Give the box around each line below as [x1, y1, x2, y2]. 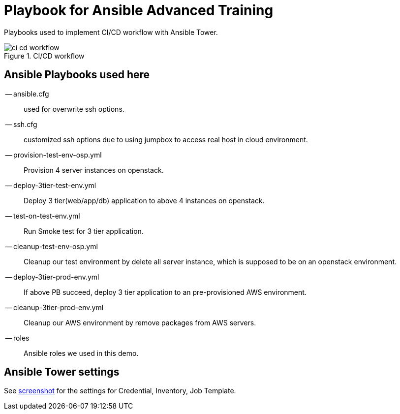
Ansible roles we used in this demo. [24, 349, 139, 357]
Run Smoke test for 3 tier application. [24, 226, 144, 235]
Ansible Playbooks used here [4, 68, 150, 81]
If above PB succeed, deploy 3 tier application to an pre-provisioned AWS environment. [24, 287, 307, 296]
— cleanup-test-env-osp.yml [5, 242, 98, 251]
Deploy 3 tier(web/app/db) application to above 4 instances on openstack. [24, 196, 265, 205]
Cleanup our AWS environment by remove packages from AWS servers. [24, 318, 256, 327]
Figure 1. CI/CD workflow [4, 51, 85, 60]
